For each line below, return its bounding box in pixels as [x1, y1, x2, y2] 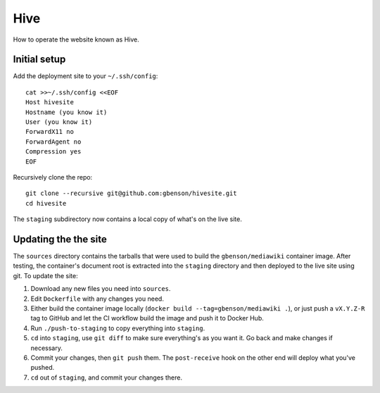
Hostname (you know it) [25, 108, 108, 116]
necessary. [30, 344, 63, 352]
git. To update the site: [13, 271, 79, 280]
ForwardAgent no [25, 137, 82, 146]
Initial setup [13, 54, 66, 65]
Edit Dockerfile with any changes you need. [30, 294, 165, 303]
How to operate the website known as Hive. [13, 35, 140, 44]
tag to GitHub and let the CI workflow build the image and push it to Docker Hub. [30, 314, 264, 323]
